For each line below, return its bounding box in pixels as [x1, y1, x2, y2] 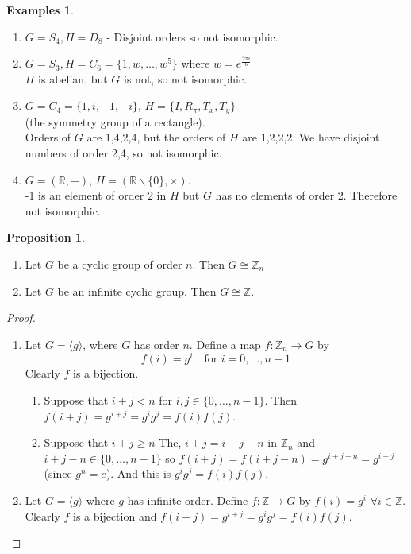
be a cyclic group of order [57, 255, 182, 272]
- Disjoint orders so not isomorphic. [106, 28, 278, 45]
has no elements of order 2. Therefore [215, 187, 398, 203]
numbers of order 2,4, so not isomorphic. [25, 145, 222, 161]
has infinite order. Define [127, 492, 248, 508]
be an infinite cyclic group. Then [57, 282, 217, 299]
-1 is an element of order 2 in [25, 187, 167, 203]
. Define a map [189, 335, 261, 352]
